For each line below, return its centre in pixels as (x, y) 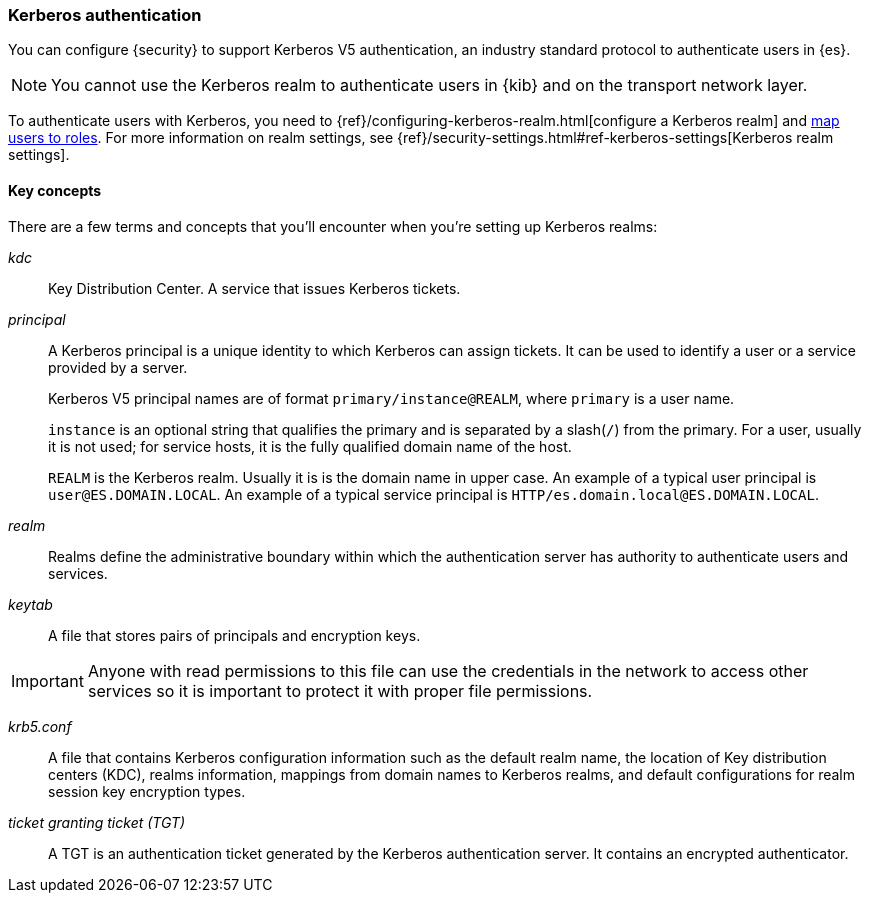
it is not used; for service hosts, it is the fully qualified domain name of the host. (310, 446)
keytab (30, 604)
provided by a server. (118, 367)
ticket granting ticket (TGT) (97, 822)
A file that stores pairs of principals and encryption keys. (234, 635)
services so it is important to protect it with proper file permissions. (340, 690)
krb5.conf (40, 726)
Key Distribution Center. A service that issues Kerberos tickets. (254, 288)
